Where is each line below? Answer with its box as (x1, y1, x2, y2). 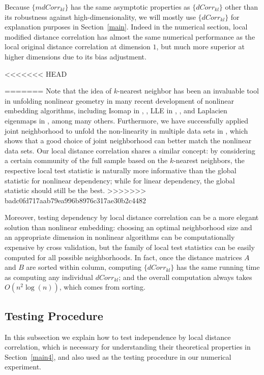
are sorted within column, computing (26, 262, 142, 272)
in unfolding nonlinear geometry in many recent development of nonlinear (5, 95, 234, 106)
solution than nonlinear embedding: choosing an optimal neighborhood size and (5, 222, 252, 232)
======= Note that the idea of (5, 85, 112, 96)
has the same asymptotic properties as (71, 2, 190, 12)
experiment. (5, 361, 41, 372)
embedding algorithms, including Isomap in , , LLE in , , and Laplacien (5, 105, 227, 116)
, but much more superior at (156, 41, 245, 52)
